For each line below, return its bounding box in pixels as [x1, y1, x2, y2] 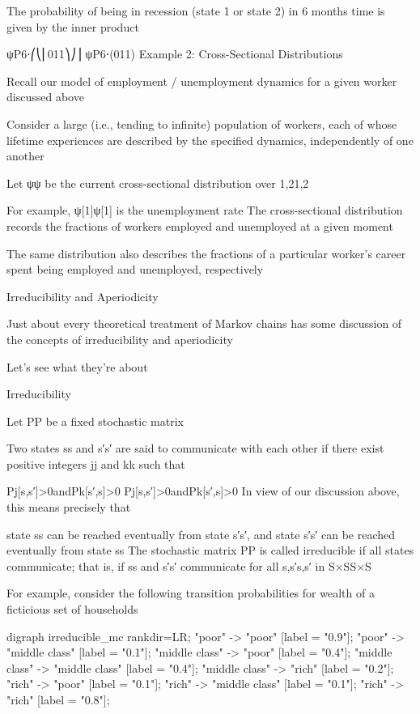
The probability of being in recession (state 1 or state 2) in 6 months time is [6, 2, 385, 19]
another [6, 147, 45, 164]
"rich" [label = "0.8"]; [6, 691, 110, 708]
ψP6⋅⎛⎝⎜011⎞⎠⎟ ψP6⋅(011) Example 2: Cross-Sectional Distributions [6, 45, 343, 62]
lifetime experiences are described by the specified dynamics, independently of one [6, 131, 414, 148]
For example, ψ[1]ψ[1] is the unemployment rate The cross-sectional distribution [6, 202, 403, 219]
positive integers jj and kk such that [6, 455, 185, 472]
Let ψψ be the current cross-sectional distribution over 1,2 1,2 [6, 174, 309, 191]
